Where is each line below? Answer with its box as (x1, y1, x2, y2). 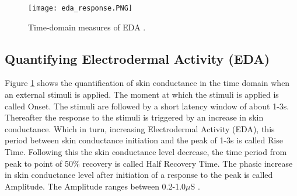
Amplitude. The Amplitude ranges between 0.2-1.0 (5, 180, 186, 192)
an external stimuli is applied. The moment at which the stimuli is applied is (5, 88, 279, 101)
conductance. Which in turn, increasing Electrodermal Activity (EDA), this (5, 122, 275, 135)
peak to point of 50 (5, 157, 74, 169)
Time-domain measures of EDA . (28, 20, 146, 33)
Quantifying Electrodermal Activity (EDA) (5, 49, 270, 67)
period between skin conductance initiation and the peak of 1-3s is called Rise (5, 134, 283, 146)
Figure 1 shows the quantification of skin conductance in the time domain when (5, 77, 290, 89)
